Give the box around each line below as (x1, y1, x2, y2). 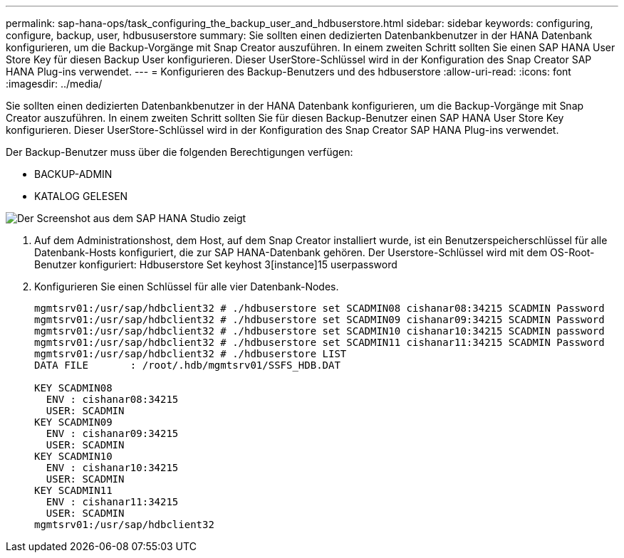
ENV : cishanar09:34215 (46, 428, 179, 439)
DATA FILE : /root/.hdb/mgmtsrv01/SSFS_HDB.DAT (34, 359, 340, 371)
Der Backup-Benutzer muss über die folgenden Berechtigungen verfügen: (6, 146, 353, 158)
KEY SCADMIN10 (34, 451, 113, 462)
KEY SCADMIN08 (34, 382, 113, 394)
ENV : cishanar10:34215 (46, 462, 179, 473)
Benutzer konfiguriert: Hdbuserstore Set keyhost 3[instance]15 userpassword (34, 258, 397, 270)
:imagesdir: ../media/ (6, 78, 103, 90)
